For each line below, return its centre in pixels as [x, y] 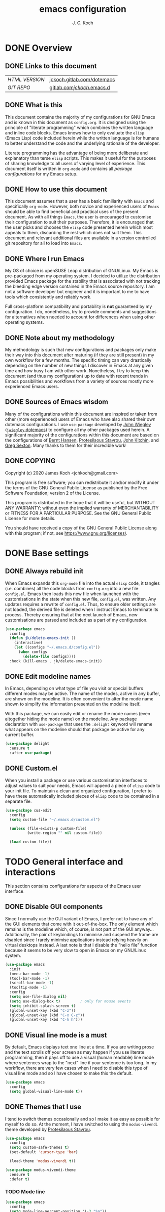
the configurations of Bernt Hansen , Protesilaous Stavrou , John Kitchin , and [82, 440]
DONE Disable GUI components [54, 907]
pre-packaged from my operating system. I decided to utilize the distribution [82, 276]
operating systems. [25, 322]
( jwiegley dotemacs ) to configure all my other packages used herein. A [78, 430]
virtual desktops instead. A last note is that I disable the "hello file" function [81, 945]
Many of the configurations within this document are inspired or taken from [81, 414]
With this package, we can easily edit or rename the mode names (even [78, 714]
